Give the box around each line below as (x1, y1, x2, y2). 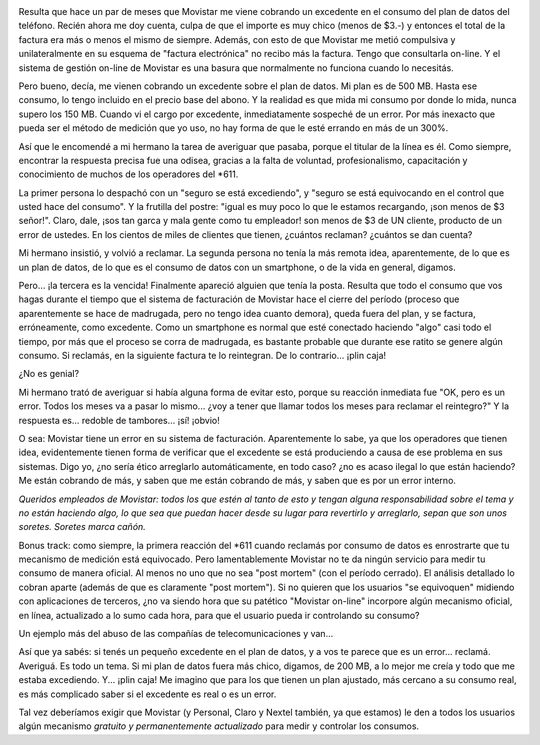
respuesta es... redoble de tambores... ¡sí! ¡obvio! (18, 414, 220, 426)
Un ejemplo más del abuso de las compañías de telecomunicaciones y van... (18, 628, 334, 640)
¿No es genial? (18, 368, 80, 380)
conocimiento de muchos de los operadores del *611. (18, 168, 239, 180)
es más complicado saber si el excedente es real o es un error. (18, 688, 277, 700)
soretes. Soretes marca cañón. (18, 521, 147, 533)
